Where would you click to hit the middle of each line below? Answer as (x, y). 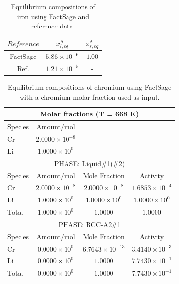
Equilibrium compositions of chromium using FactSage (89, 87)
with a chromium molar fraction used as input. (89, 97)
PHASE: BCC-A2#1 (89, 224)
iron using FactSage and (53, 16)
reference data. (53, 26)
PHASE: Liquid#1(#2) (90, 163)
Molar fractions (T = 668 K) (89, 114)
